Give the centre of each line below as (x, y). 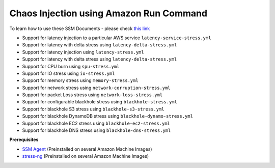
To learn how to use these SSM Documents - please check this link (80, 29)
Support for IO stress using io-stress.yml (68, 73)
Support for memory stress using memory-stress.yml (80, 80)
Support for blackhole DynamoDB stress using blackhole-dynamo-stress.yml (108, 116)
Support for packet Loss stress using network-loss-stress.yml (92, 95)
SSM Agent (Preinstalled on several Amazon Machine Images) (87, 149)
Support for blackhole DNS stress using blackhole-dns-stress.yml (97, 130)
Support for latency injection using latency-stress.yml (83, 52)
